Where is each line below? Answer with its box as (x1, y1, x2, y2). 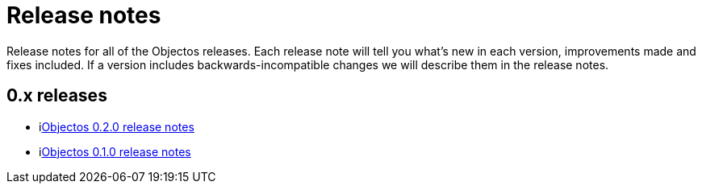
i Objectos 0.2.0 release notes (39, 119, 194, 134)
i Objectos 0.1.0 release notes (39, 144, 191, 159)
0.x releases (6, 85, 107, 106)
